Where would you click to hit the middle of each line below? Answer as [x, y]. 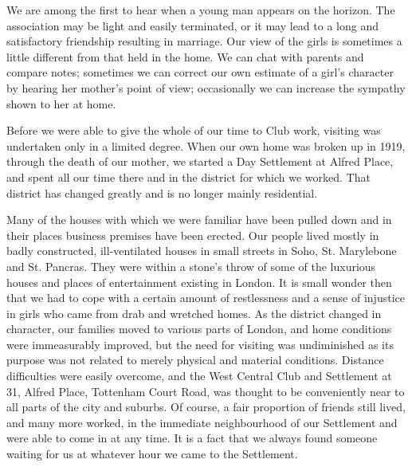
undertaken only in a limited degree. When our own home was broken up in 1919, [206, 145]
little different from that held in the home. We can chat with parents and [185, 56]
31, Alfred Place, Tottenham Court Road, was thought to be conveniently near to [206, 391]
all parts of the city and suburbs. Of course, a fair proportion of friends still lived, [206, 407]
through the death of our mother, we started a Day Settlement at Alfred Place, [200, 161]
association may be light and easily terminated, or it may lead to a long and [192, 25]
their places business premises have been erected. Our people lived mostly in [193, 235]
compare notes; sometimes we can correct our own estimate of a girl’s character [200, 72]
